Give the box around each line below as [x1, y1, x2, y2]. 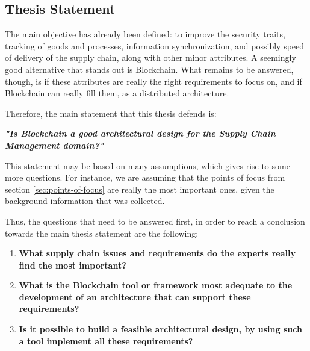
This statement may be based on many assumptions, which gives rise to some [5, 159, 290, 172]
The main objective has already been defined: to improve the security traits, [5, 28, 285, 40]
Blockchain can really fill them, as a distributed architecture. [5, 87, 229, 99]
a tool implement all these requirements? [19, 334, 193, 347]
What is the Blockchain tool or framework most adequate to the [19, 279, 293, 291]
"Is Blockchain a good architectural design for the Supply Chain [5, 127, 276, 140]
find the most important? [19, 258, 126, 271]
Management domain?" [5, 138, 104, 151]
